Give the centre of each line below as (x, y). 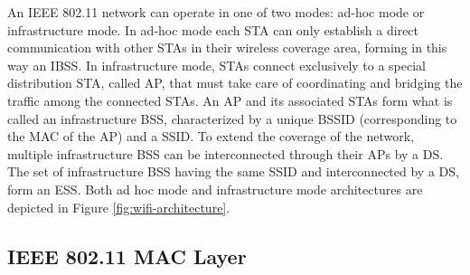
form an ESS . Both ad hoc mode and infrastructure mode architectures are (215, 189)
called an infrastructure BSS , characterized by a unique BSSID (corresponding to (232, 118)
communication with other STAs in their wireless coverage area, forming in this (227, 47)
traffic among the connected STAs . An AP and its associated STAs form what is (230, 100)
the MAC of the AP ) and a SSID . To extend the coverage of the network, (211, 136)
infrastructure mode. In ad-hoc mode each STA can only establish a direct (213, 29)
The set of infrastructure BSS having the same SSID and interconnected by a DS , (233, 171)
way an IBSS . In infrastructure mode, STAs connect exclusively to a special (217, 65)
